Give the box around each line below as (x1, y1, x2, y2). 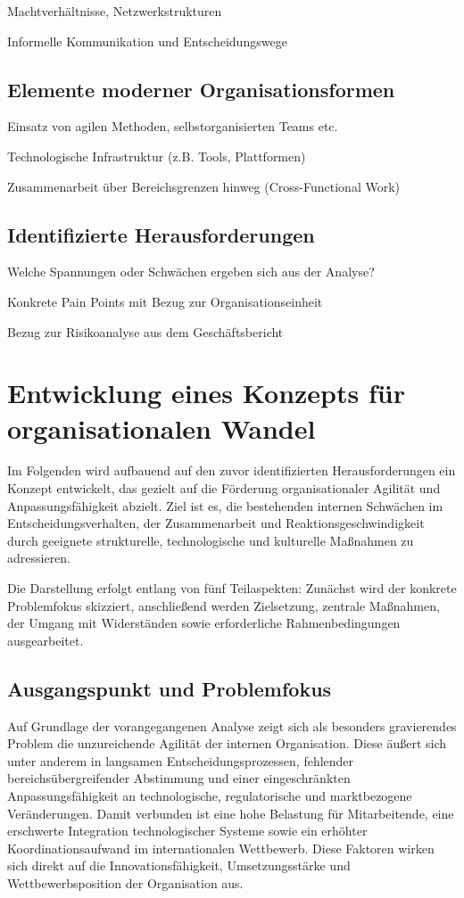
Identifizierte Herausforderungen (7, 220, 315, 248)
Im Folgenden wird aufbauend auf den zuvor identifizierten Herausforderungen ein (7, 461, 456, 480)
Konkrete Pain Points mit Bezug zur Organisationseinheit (7, 292, 323, 310)
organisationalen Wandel (7, 409, 316, 446)
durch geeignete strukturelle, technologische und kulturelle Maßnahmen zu (7, 531, 414, 549)
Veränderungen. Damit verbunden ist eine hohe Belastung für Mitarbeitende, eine (7, 803, 454, 822)
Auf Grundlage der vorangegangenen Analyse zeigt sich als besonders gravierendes (7, 716, 457, 735)
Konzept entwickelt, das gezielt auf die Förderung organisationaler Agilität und (7, 479, 441, 498)
